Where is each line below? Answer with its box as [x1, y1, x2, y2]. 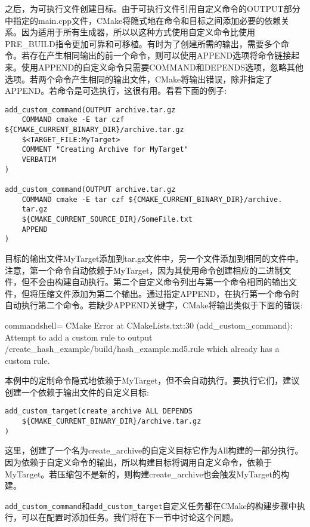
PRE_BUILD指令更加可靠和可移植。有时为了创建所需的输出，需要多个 [5, 37, 281, 50]
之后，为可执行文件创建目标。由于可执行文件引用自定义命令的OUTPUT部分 [5, 2, 300, 14]
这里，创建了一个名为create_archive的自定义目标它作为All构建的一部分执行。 [5, 444, 303, 456]
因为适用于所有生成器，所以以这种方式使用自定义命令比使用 [21, 26, 255, 38]
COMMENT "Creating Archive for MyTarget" [21, 145, 188, 154]
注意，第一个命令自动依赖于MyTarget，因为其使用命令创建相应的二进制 [5, 263, 283, 276]
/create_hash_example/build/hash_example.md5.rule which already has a [5, 342, 280, 355]
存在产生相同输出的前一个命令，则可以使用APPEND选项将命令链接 [29, 49, 292, 62]
